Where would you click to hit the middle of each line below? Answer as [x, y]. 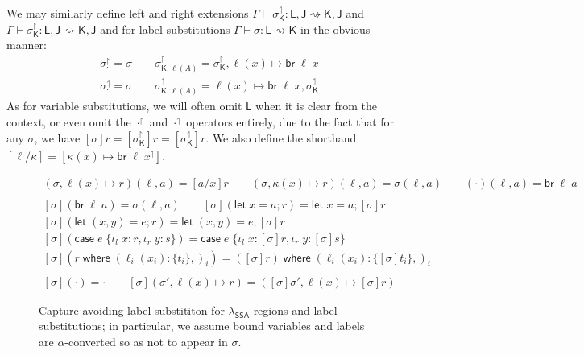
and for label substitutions [165, 29]
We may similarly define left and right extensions [128, 13]
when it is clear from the [317, 106]
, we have [57, 137]
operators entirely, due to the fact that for [290, 121]
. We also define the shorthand [281, 137]
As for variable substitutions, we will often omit [124, 106]
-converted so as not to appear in [146, 341]
